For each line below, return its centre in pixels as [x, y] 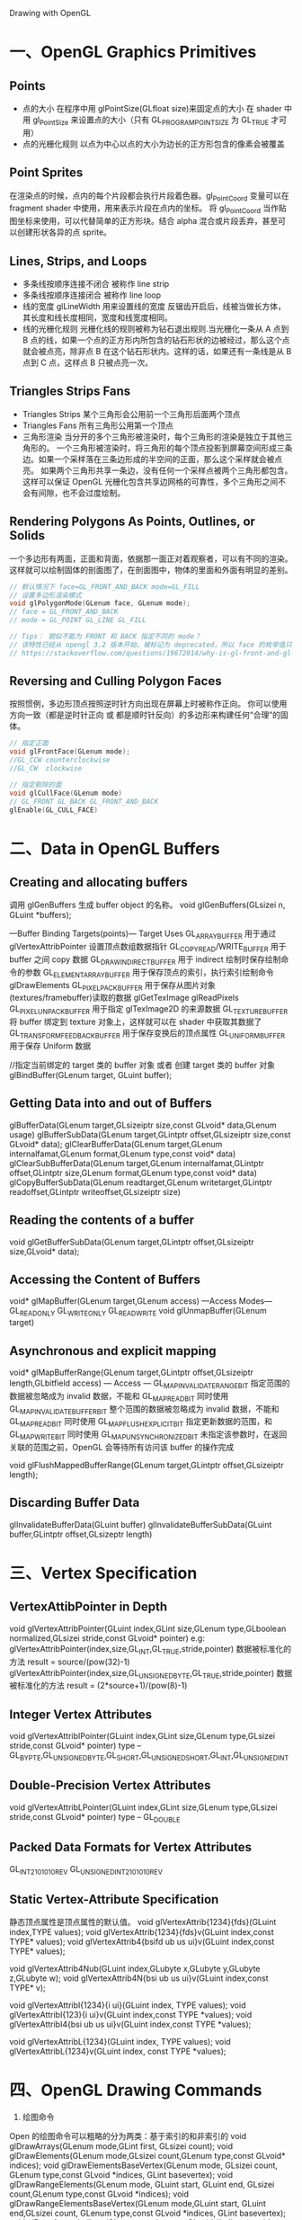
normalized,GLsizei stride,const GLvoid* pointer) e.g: [107, 1638]
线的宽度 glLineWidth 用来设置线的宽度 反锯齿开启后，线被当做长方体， [154, 307]
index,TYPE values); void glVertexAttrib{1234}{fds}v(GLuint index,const [142, 1932]
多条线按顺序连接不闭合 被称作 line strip [96, 284]
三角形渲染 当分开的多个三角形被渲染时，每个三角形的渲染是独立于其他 [153, 436]
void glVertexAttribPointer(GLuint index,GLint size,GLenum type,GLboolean [148, 1628]
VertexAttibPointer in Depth [89, 1607]
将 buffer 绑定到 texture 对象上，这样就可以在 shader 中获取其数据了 [136, 1022]
